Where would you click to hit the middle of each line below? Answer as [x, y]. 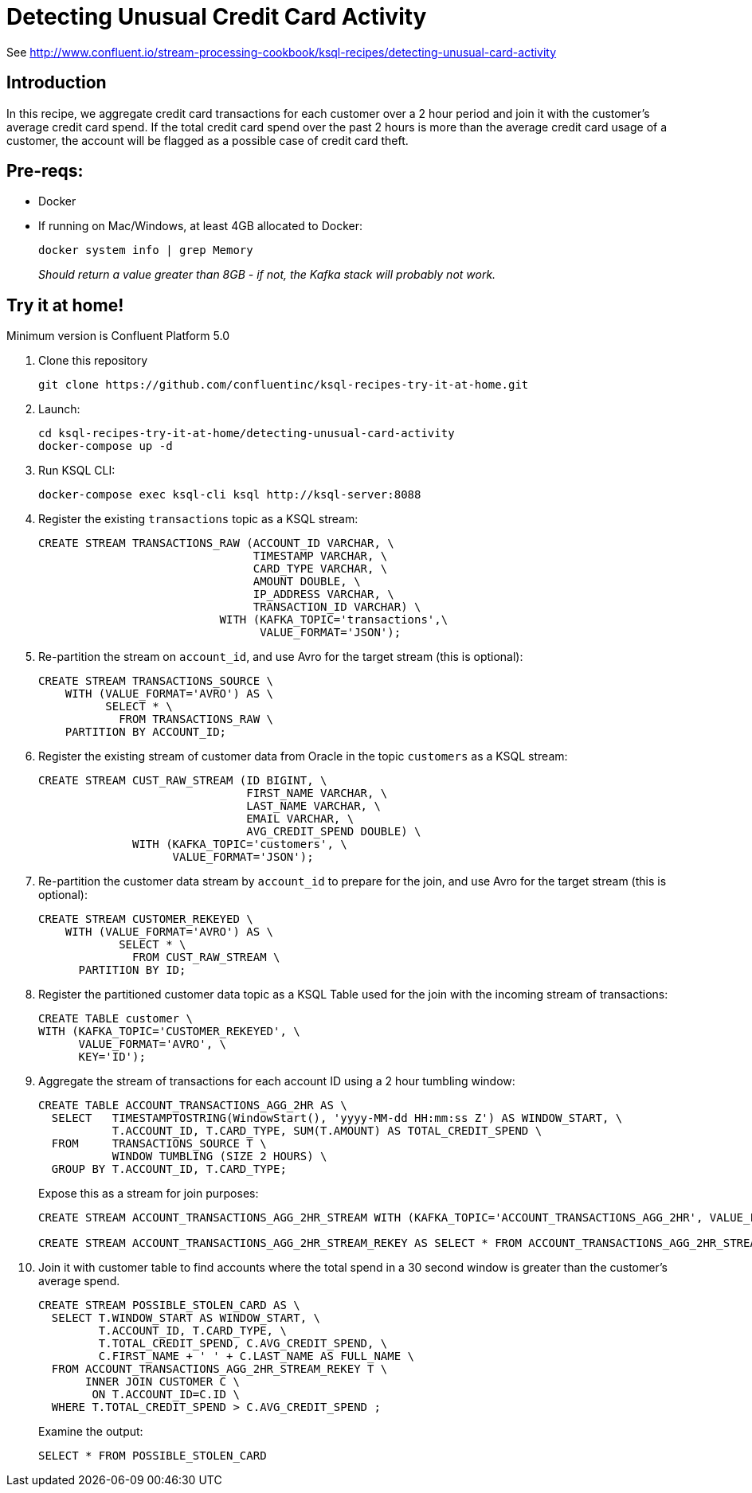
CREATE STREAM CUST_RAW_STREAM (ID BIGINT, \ [183, 781]
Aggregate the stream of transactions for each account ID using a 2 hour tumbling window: [277, 1081]
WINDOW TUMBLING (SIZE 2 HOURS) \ [219, 1157]
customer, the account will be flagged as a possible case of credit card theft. [208, 140]
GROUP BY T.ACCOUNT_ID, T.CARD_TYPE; [169, 1169]
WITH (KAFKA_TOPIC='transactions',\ [334, 620]
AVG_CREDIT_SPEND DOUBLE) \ [334, 832]
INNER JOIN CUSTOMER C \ [163, 1382]
